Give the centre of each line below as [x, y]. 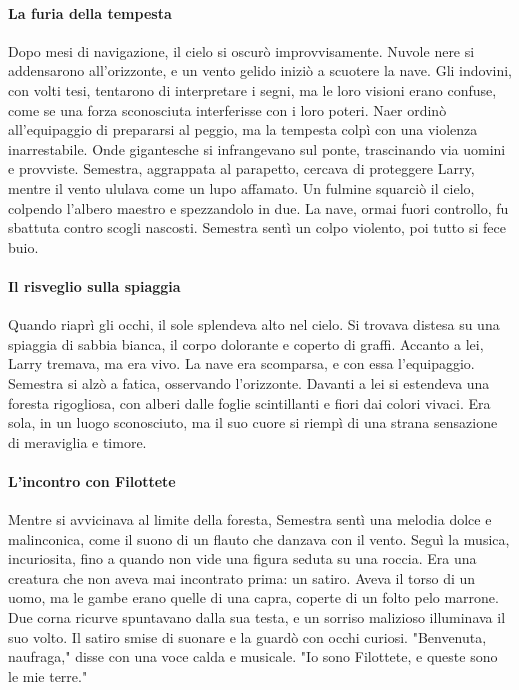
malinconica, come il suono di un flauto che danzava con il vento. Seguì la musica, [259, 538]
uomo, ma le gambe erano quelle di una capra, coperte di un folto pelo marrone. [253, 597]
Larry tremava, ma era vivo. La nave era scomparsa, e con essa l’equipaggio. [241, 363]
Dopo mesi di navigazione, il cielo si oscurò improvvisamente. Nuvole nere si [241, 50]
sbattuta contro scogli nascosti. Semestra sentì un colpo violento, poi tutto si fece [257, 227]
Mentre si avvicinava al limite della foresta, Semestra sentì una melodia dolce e [250, 519]
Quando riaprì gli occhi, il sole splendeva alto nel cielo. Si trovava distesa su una [254, 324]
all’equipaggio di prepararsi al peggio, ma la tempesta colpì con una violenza [243, 129]
